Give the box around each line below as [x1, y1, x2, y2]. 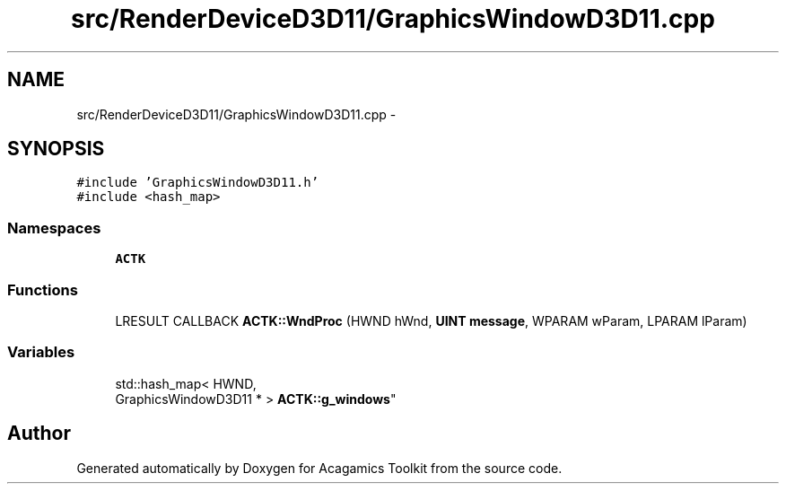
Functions [7, 280, 78, 299]
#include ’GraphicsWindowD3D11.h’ [76, 175, 319, 190]
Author [7, 422, 71, 445]
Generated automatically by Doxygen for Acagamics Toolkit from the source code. [76, 460, 563, 476]
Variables [7, 343, 75, 362]
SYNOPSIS [7, 137, 105, 161]
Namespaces [7, 218, 101, 237]
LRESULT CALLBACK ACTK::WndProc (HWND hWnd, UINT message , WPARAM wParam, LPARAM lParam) [115, 312, 747, 329]
